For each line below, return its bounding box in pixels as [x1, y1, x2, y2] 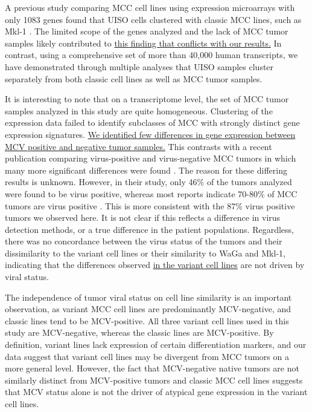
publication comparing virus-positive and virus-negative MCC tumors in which [5, 152, 296, 165]
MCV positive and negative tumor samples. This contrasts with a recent [5, 140, 272, 152]
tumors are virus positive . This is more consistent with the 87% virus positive [5, 199, 295, 212]
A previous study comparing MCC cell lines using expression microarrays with [5, 1, 295, 13]
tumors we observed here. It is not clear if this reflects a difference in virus [5, 211, 281, 224]
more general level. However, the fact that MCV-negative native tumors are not [5, 362, 299, 374]
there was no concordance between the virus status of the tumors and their [5, 235, 282, 247]
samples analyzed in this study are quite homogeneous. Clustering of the [5, 104, 273, 117]
